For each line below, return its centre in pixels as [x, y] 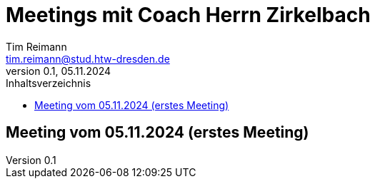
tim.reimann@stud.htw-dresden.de [88, 58]
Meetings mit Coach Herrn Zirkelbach [188, 15]
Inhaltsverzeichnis [49, 83]
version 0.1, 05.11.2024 [59, 71]
